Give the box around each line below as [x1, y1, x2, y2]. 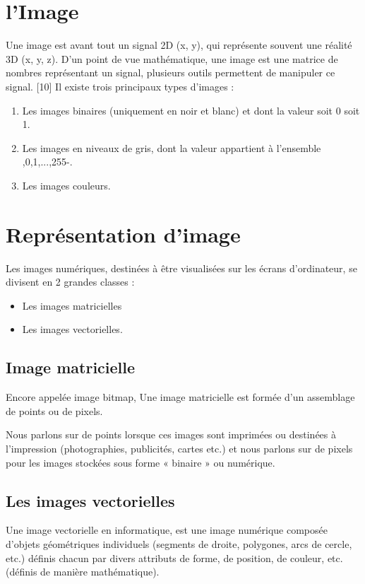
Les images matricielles [22, 298, 122, 313]
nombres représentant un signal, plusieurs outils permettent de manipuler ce [6, 65, 335, 80]
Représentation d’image [6, 219, 241, 248]
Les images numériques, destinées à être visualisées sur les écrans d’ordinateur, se [6, 260, 357, 275]
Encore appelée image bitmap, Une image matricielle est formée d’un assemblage [6, 390, 355, 404]
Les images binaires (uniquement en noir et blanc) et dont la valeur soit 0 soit [22, 103, 360, 117]
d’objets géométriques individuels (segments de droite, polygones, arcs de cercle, [6, 536, 352, 551]
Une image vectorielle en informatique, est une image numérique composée [6, 522, 328, 537]
